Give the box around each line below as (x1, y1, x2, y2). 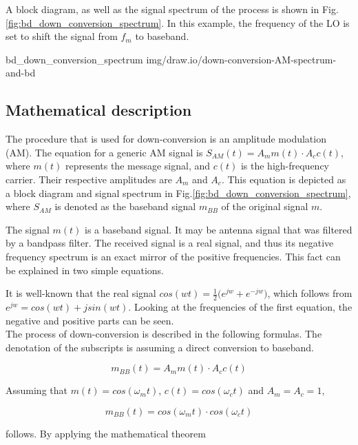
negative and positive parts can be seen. (6, 313, 174, 327)
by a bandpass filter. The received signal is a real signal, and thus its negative (6, 236, 334, 250)
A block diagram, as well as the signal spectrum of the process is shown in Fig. (6, 2, 339, 16)
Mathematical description (6, 99, 192, 121)
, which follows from (267, 286, 352, 300)
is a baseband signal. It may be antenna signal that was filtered (85, 222, 352, 236)
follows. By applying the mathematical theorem (6, 426, 206, 440)
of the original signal (221, 199, 308, 214)
